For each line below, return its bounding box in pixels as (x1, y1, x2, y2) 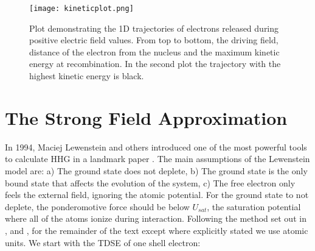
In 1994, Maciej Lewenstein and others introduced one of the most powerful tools (5, 140, 307, 153)
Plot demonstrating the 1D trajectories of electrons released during (29, 21, 279, 34)
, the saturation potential (207, 200, 301, 213)
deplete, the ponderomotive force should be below (5, 200, 190, 213)
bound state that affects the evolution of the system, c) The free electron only (5, 176, 296, 189)
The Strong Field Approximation (5, 105, 288, 130)
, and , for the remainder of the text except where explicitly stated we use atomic (5, 224, 308, 236)
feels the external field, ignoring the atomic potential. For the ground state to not (5, 188, 309, 201)
